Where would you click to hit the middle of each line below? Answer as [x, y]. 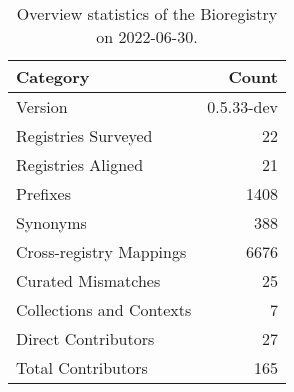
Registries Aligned [80, 164]
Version [42, 106]
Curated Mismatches [88, 280]
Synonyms [51, 222]
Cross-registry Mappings [101, 251]
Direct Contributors [85, 338]
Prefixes [44, 193]
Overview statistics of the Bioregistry [147, 13]
